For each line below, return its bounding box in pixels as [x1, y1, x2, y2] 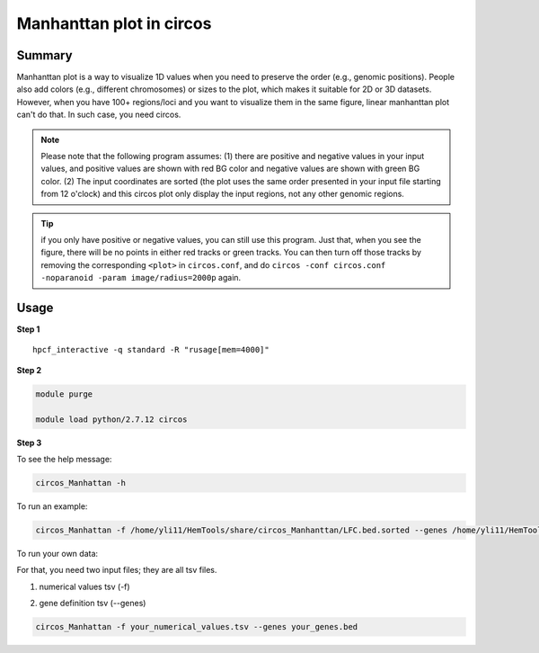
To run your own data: [16, 548, 99, 559]
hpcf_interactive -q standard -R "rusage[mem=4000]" [32, 344, 269, 355]
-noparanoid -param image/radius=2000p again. [40, 273, 242, 283]
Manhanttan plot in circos [16, 13, 212, 33]
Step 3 [16, 437, 42, 448]
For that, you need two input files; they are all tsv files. [16, 565, 217, 576]
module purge [35, 389, 93, 399]
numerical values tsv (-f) [39, 581, 130, 592]
